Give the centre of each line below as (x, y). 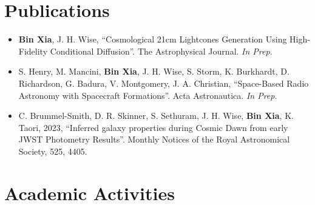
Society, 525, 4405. (53, 151)
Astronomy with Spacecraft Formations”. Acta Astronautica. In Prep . (148, 95)
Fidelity (33, 51)
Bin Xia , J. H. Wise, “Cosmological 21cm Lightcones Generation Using (153, 39)
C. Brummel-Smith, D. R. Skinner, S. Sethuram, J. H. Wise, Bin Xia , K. (156, 116)
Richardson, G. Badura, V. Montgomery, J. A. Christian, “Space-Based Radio (164, 83)
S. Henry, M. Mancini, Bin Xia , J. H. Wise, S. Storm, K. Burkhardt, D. (154, 71)
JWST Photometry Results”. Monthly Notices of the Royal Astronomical (154, 139)
